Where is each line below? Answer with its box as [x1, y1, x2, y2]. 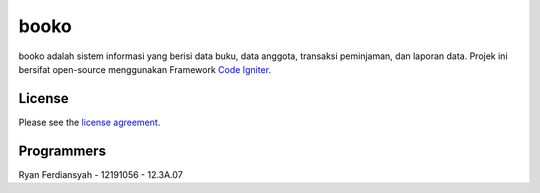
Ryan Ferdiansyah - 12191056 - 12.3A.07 [18, 168, 184, 180]
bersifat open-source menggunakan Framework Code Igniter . [18, 63, 272, 75]
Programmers [18, 142, 107, 159]
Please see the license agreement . [18, 116, 161, 128]
